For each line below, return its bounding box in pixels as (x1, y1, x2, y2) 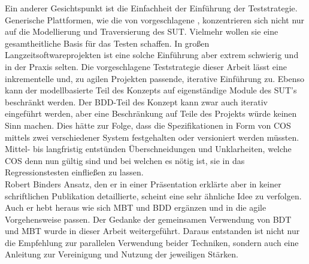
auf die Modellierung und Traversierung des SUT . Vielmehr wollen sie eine (5, 25, 278, 38)
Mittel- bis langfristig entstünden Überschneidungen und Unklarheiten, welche (5, 142, 292, 155)
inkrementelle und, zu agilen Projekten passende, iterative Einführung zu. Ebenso (5, 72, 304, 84)
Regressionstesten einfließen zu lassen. (5, 166, 144, 178)
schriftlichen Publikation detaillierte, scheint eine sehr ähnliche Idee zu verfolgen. (5, 189, 302, 202)
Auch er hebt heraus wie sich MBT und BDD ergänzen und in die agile (5, 201, 266, 214)
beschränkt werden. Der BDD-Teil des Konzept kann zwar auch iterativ (5, 95, 268, 108)
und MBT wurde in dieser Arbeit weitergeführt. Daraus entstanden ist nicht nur (5, 224, 300, 237)
